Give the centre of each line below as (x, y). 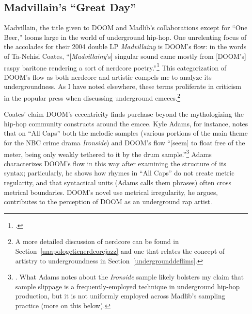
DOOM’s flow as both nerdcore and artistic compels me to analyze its (108, 77)
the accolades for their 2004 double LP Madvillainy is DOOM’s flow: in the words (125, 46)
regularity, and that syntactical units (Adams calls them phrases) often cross (118, 183)
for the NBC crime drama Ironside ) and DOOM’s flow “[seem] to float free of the (125, 143)
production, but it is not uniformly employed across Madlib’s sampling (120, 296)
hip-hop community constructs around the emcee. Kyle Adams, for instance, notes (126, 123)
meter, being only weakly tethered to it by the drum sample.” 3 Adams (108, 153)
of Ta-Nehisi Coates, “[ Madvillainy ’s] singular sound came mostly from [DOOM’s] (125, 56)
